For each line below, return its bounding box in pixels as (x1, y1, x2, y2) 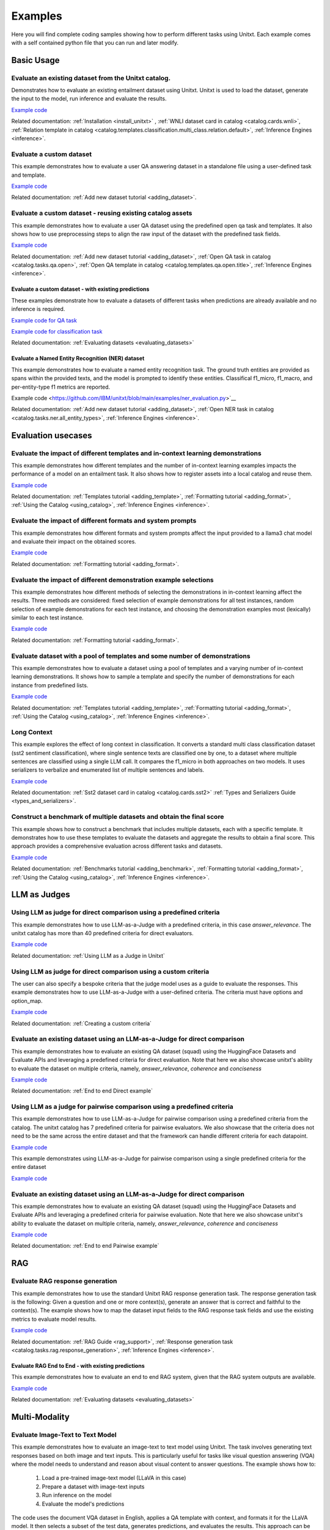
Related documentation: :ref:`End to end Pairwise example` (11, 1242, 159, 1250)
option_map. (11, 997, 43, 1004)
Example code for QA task (11, 316, 78, 324)
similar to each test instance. (11, 614, 84, 621)
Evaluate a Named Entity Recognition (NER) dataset (11, 355, 145, 362)
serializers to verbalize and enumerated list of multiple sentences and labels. (11, 766, 205, 774)
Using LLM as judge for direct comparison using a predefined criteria (11, 908, 220, 917)
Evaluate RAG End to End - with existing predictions (11, 1362, 145, 1369)
